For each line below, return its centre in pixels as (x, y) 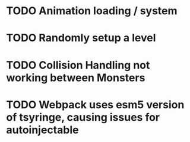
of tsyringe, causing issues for (83, 117)
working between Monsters (76, 78)
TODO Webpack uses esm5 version (95, 104)
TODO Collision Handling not (78, 65)
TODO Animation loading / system (92, 11)
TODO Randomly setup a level (81, 38)
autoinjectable (42, 130)
